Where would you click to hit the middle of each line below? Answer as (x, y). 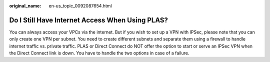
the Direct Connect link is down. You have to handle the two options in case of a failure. (99, 53)
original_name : (25, 6)
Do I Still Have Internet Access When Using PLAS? (89, 20)
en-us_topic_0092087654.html (80, 6)
